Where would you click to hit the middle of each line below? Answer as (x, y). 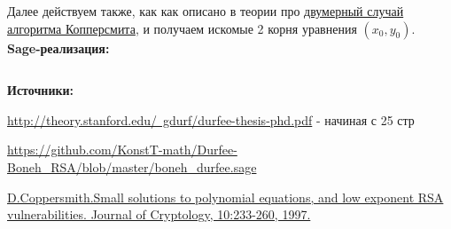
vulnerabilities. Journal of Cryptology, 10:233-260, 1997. (159, 214)
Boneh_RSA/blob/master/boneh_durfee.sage (132, 166)
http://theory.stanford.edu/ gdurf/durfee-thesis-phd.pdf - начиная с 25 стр (211, 119)
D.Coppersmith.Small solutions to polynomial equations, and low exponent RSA (225, 197)
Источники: (41, 90)
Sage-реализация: (58, 47)
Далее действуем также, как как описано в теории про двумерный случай (206, 11)
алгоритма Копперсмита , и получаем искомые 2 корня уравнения (182, 28)
